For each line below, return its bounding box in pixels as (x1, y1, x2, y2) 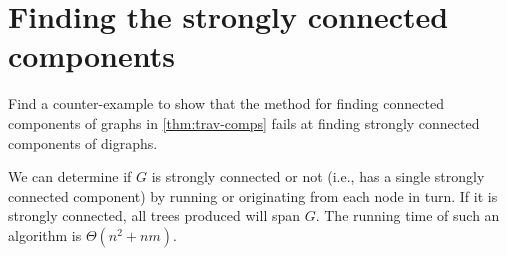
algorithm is (8, 224, 82, 245)
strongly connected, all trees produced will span (8, 205, 301, 226)
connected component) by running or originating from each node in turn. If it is (8, 185, 498, 206)
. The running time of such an (315, 205, 500, 226)
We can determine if (8, 166, 132, 187)
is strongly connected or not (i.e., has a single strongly (151, 166, 485, 187)
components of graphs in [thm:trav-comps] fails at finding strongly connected (8, 112, 480, 133)
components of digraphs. (8, 132, 158, 153)
